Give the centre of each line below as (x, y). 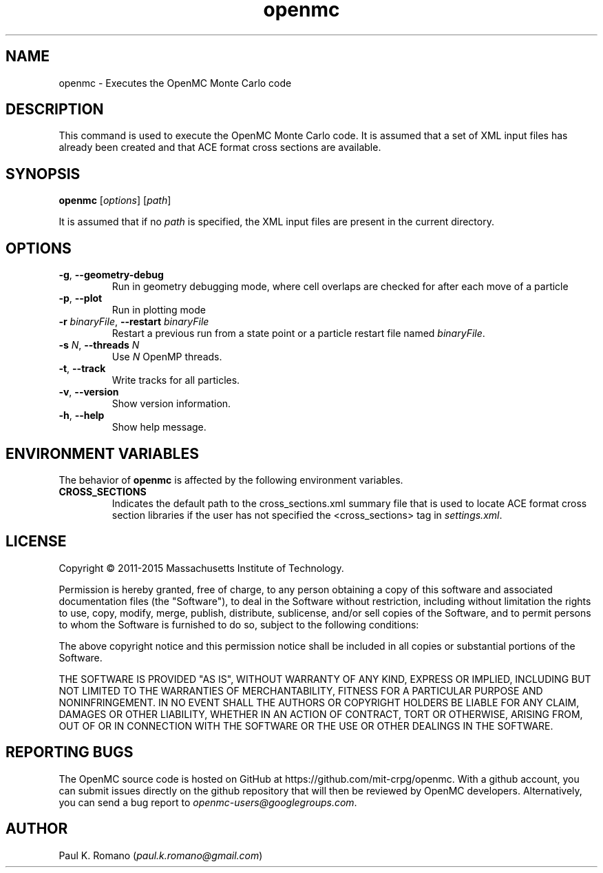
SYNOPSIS (43, 174)
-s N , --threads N (99, 345)
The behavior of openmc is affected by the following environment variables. (231, 480)
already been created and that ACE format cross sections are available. (220, 147)
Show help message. (159, 427)
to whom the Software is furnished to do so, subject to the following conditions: (239, 624)
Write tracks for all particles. (176, 380)
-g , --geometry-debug (111, 275)
